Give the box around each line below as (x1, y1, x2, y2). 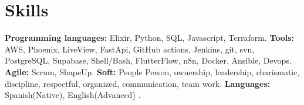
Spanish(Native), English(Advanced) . (5, 89, 141, 101)
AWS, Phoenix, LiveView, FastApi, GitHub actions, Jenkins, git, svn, (5, 43, 255, 55)
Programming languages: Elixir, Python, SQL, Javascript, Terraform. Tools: (5, 32, 295, 44)
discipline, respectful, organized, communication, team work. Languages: (5, 77, 271, 89)
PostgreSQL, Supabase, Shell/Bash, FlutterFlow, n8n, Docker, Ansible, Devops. (5, 54, 292, 66)
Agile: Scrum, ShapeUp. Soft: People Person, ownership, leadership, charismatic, (5, 65, 300, 78)
